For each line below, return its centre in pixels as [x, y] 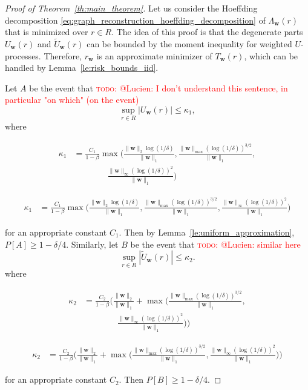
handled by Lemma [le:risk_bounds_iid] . [82, 68]
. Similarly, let [92, 244]
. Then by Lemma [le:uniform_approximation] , [207, 232]
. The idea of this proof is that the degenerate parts [207, 32]
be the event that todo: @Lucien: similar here [215, 244]
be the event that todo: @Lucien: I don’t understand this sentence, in [159, 88]
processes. [23, 55]
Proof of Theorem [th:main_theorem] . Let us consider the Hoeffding [131, 8]
